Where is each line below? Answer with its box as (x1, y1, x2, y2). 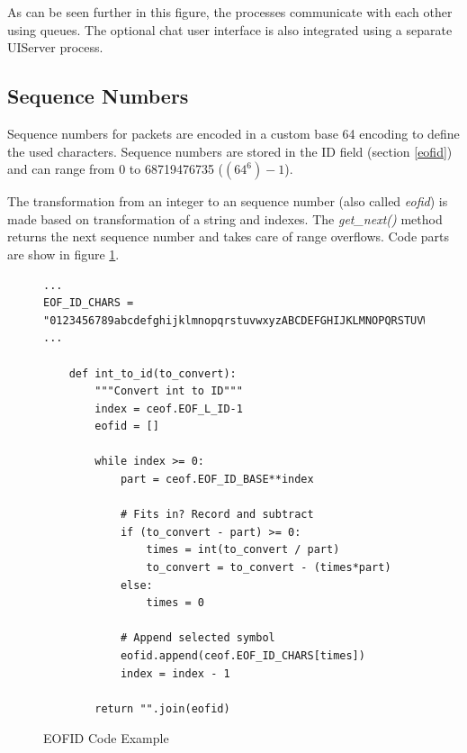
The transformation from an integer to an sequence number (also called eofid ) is (7, 192, 448, 211)
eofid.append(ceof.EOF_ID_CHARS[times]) (120, 649, 365, 663)
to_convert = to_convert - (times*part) (146, 561, 391, 575)
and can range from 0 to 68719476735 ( (7, 159, 224, 178)
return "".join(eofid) (94, 702, 230, 715)
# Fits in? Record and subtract (120, 508, 314, 522)
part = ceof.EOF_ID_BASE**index (120, 473, 314, 486)
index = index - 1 (120, 667, 230, 680)
